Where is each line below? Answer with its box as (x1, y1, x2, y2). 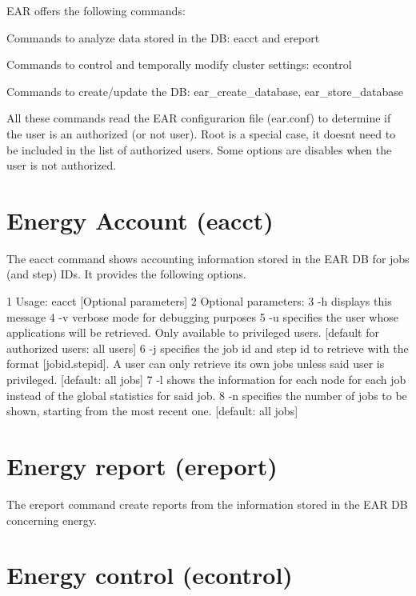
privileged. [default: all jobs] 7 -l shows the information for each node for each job (6, 371, 406, 388)
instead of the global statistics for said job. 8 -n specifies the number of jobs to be (6, 386, 407, 403)
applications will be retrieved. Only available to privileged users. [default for (6, 324, 379, 341)
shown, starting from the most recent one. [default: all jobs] (6, 402, 298, 419)
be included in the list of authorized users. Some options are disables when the (6, 141, 392, 158)
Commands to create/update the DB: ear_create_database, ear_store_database (6, 82, 403, 99)
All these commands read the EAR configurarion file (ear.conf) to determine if (6, 110, 391, 126)
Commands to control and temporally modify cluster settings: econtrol (6, 56, 352, 73)
